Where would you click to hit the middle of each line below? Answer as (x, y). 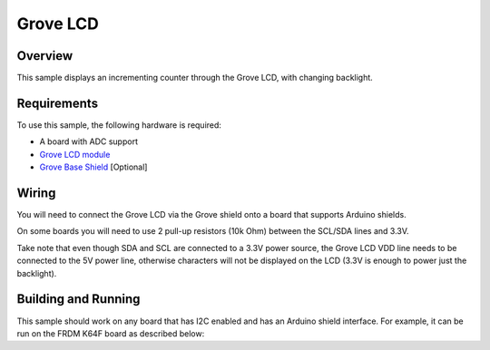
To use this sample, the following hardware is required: (119, 125)
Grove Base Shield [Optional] (93, 167)
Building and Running (78, 299)
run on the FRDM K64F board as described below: (111, 333)
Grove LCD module (75, 154)
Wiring (36, 193)
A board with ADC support (88, 141)
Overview (45, 56)
